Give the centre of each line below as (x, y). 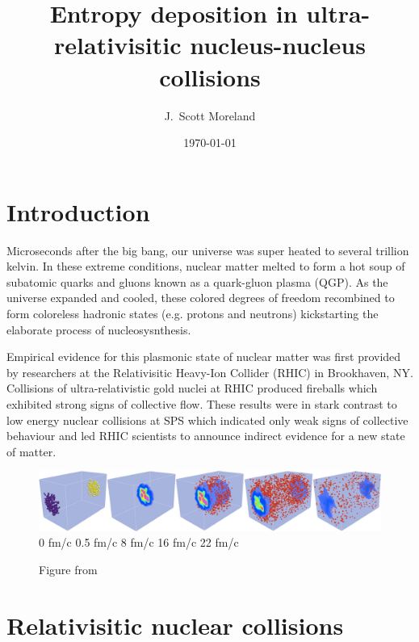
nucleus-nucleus (278, 45)
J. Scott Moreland (210, 115)
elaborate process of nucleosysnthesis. (99, 329)
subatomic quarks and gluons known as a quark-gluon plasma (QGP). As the (197, 281)
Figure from (68, 570)
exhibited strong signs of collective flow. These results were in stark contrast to (202, 403)
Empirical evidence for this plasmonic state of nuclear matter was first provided (204, 357)
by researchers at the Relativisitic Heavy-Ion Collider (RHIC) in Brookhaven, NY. (210, 372)
